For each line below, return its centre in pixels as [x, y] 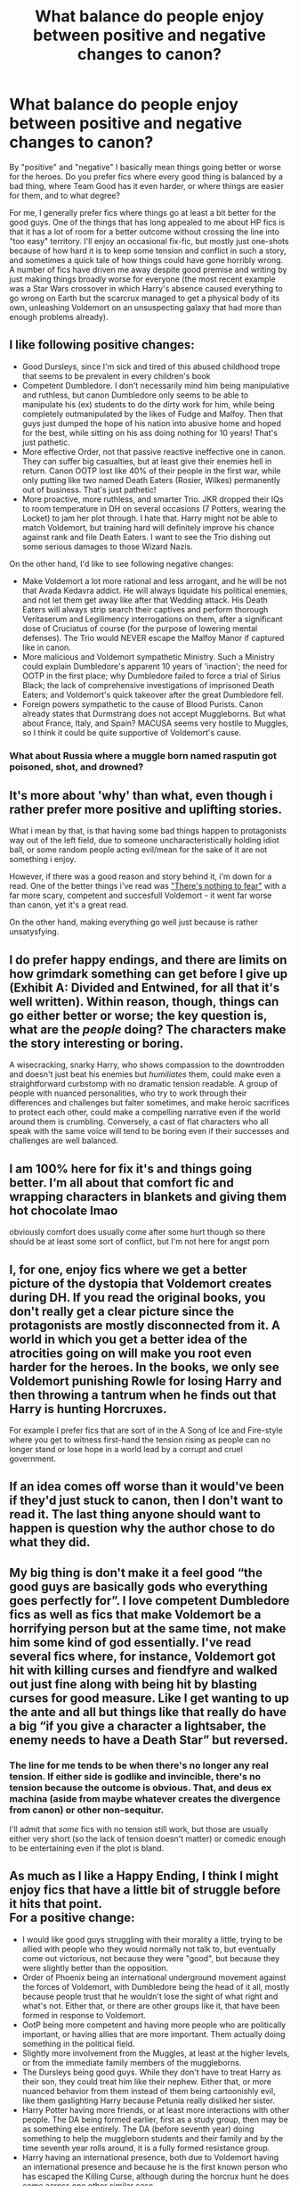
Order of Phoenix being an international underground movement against [154, 1977]
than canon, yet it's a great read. [69, 905]
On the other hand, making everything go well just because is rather [133, 922]
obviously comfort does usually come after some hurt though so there [137, 1232]
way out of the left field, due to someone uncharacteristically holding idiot [145, 841]
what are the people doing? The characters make [148, 1029]
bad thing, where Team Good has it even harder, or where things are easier [147, 185]
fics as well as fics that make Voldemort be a [135, 1614]
